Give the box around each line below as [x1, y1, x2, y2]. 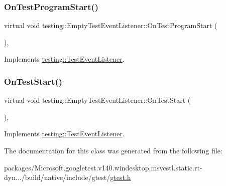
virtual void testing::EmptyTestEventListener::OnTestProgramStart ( [4, 20, 217, 31]
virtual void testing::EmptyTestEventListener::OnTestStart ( [4, 95, 191, 105]
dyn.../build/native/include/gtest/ [4, 172, 110, 182]
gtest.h [110, 172, 131, 182]
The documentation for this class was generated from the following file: [4, 145, 222, 155]
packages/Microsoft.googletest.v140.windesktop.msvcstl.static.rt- [4, 162, 202, 172]
